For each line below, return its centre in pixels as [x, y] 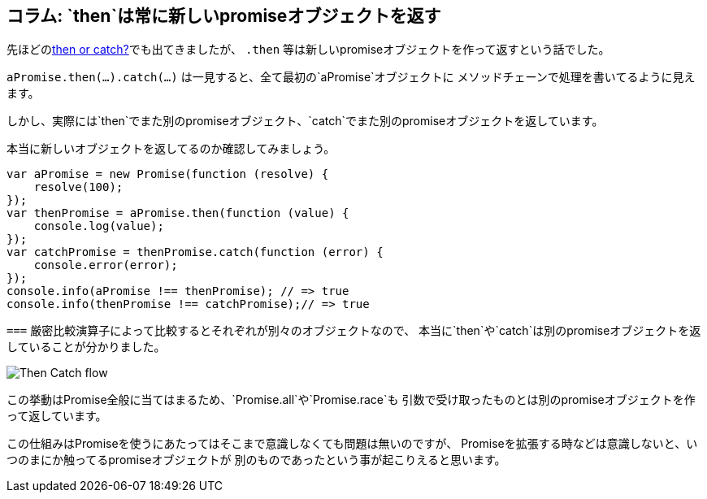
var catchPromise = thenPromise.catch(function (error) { [195, 252]
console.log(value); [99, 226]
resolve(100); [78, 187]
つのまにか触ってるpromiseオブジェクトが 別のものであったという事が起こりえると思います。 [256, 460]
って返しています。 [57, 416]
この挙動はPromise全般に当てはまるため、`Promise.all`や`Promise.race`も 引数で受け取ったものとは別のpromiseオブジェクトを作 [351, 400]
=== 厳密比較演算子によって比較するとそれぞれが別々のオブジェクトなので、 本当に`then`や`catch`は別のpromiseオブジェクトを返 [354, 331]
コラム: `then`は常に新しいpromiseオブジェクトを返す [224, 16]
